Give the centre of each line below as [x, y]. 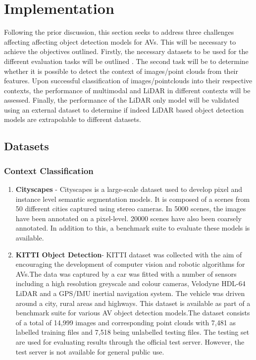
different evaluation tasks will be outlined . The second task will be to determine [126, 61]
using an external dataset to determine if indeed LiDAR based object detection [124, 109]
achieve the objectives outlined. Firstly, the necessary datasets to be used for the [126, 51]
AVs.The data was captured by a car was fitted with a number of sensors [126, 273]
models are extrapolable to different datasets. [73, 119]
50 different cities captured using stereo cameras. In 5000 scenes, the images [131, 209]
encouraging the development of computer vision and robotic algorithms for [130, 264]
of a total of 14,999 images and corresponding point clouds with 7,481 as [126, 322]
